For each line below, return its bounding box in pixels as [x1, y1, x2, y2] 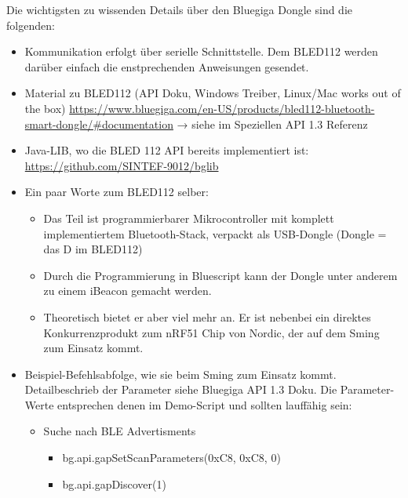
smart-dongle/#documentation [24, 115, 173, 132]
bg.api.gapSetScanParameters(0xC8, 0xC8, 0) [62, 449, 281, 466]
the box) [24, 100, 66, 116]
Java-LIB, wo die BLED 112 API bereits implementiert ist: [24, 142, 309, 158]
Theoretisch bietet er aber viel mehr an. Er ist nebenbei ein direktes [43, 308, 371, 325]
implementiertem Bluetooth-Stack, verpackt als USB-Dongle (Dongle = [43, 225, 387, 242]
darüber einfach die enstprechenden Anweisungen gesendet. [24, 58, 309, 75]
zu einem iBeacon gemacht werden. [43, 282, 212, 299]
